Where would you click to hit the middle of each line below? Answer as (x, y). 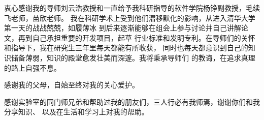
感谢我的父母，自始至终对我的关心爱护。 (72, 85)
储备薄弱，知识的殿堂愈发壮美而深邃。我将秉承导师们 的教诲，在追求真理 (133, 57)
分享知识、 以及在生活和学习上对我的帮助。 (76, 112)
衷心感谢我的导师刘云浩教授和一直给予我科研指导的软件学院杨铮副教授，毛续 (132, 8)
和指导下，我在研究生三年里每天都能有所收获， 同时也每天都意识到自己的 (126, 48)
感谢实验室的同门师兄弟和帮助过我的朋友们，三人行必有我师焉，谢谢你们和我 (132, 101)
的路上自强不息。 (32, 67)
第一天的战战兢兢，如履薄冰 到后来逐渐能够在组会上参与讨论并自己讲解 (123, 28)
